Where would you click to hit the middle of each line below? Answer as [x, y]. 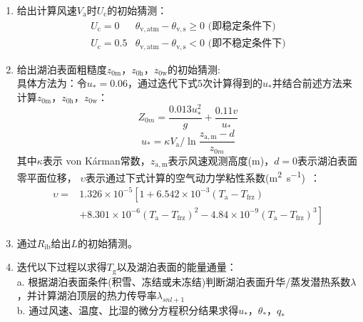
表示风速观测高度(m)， [221, 160]
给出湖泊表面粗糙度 [62, 69]
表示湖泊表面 [328, 160]
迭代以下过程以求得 [62, 267]
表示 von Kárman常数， [96, 160]
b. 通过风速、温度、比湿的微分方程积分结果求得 [128, 310]
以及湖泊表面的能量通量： [177, 267]
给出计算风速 [47, 10]
